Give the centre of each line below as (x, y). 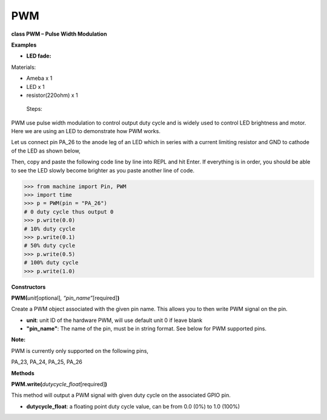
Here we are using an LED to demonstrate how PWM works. (86, 131)
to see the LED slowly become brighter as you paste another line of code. (103, 170)
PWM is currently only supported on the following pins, (80, 350)
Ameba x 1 (39, 78)
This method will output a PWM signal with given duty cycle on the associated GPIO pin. (121, 395)
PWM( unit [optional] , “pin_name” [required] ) (65, 298)
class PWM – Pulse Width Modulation (59, 34)
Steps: (34, 109)
